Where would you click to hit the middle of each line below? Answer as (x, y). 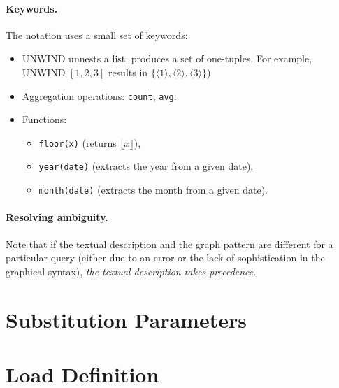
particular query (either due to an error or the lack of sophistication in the (165, 258)
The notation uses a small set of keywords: (97, 35)
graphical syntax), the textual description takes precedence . (131, 271)
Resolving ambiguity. (57, 217)
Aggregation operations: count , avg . (99, 95)
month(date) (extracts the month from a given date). (153, 190)
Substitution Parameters (126, 319)
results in (128, 72)
